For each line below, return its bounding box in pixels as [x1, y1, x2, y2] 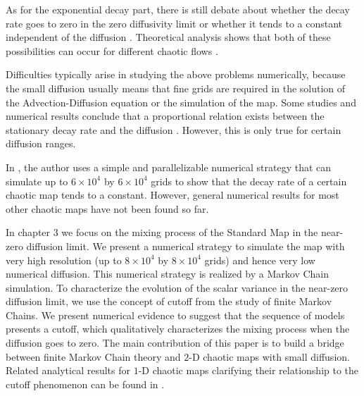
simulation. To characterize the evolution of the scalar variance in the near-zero [6, 280, 349, 295]
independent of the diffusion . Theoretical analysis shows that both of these [6, 30, 331, 44]
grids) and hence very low [204, 252, 315, 267]
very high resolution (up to [6, 252, 122, 267]
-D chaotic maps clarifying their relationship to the [138, 363, 359, 378]
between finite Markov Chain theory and [6, 349, 181, 364]
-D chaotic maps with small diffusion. [189, 349, 350, 364]
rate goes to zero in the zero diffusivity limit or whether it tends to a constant [6, 16, 343, 30]
